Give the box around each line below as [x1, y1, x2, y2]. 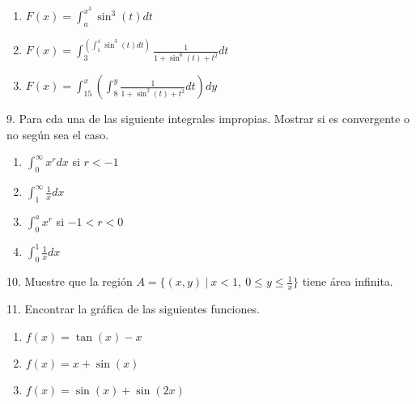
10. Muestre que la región [6, 273, 133, 290]
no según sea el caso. [6, 125, 109, 142]
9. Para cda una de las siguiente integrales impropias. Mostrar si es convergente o [6, 110, 410, 127]
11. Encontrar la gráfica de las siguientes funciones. [6, 300, 260, 317]
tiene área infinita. [302, 273, 393, 290]
